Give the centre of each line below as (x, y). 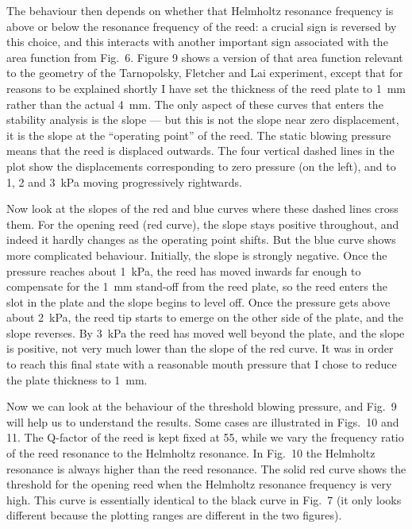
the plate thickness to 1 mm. (77, 379)
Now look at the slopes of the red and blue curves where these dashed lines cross (202, 209)
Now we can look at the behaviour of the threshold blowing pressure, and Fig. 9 (202, 406)
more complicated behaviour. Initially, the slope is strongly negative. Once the (197, 255)
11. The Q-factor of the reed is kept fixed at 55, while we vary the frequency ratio (205, 437)
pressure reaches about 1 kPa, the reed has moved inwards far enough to (184, 270)
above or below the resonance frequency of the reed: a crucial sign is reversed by (202, 26)
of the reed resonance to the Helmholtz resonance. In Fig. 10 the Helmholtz (191, 453)
